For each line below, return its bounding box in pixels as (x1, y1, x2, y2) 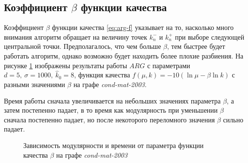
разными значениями (4, 79, 65, 89)
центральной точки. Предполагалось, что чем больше (4, 41, 161, 51)
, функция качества (74, 70, 130, 80)
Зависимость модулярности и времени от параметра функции (23, 140, 204, 150)
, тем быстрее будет (167, 41, 225, 51)
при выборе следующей (175, 31, 245, 42)
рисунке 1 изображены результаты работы (4, 60, 127, 70)
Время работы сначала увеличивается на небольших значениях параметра (4, 95, 221, 105)
